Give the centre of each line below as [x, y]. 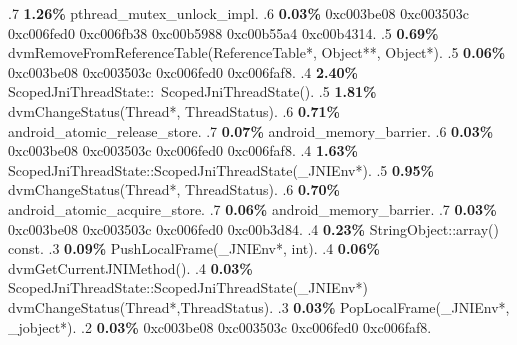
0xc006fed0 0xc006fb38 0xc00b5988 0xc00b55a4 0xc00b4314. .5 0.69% [223, 32]
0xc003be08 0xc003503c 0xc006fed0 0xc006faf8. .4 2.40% [183, 71]
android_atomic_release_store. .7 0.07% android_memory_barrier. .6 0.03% [251, 130]
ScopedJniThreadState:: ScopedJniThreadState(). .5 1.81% [192, 91]
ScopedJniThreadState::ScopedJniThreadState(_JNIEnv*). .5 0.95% [221, 169]
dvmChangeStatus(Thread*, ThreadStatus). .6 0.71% [174, 110]
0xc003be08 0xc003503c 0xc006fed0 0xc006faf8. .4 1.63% [183, 150]
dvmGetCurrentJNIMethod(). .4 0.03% [130, 267]
